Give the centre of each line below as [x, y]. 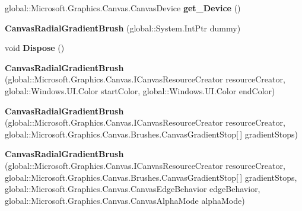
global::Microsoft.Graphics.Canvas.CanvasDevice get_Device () [123, 8]
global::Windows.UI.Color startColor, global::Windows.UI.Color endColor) [140, 90]
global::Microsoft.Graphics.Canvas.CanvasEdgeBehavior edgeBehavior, [133, 189]
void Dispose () [35, 48]
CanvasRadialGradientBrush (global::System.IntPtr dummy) [123, 28]
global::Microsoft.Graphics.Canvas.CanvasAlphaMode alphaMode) [125, 200]
